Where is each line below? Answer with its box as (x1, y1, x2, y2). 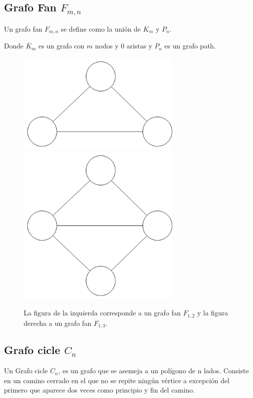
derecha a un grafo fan (24, 317, 92, 328)
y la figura (197, 308, 228, 318)
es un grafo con (38, 41, 85, 51)
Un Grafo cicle (4, 365, 48, 376)
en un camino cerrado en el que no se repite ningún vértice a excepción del (4, 375, 230, 385)
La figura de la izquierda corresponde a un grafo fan (24, 308, 181, 318)
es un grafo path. (164, 41, 216, 51)
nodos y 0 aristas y (95, 41, 152, 51)
